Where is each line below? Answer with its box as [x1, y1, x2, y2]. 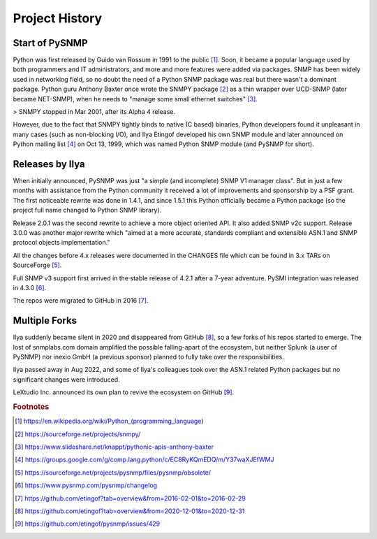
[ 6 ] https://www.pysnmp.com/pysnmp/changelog [15, 481, 157, 489]
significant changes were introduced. [13, 375, 120, 384]
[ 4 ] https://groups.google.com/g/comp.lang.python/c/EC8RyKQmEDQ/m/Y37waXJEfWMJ [15, 455, 274, 464]
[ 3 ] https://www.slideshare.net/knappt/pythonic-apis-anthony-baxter [15, 443, 214, 451]
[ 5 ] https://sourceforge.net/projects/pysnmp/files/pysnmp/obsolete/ [15, 468, 212, 477]
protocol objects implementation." [13, 238, 110, 247]
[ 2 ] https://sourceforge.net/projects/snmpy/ [15, 430, 141, 438]
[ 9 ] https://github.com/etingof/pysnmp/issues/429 [15, 519, 161, 528]
